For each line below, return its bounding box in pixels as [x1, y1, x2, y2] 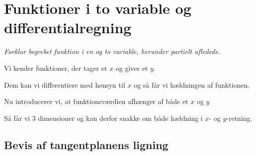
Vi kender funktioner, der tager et [4, 62, 107, 73]
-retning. [226, 112, 253, 123]
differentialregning [4, 17, 132, 38]
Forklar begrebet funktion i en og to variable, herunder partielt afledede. [4, 46, 221, 56]
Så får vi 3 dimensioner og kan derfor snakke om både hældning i [4, 112, 203, 123]
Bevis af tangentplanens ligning [4, 137, 169, 152]
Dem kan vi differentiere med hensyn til [4, 79, 125, 90]
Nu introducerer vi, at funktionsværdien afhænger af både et [4, 96, 188, 106]
